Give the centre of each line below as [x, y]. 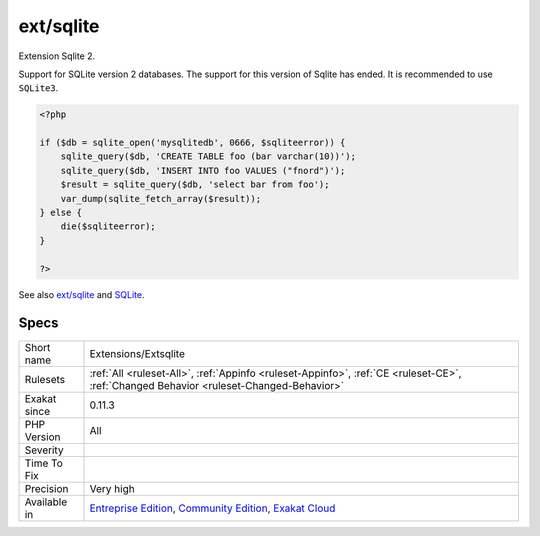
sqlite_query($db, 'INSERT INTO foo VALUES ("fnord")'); [203, 170]
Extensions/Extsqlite [137, 353]
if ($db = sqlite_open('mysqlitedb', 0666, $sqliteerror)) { [192, 143]
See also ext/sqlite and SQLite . [81, 294]
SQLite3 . [38, 88]
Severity [44, 450]
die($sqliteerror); [108, 226]
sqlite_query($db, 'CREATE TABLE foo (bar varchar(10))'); [208, 156]
